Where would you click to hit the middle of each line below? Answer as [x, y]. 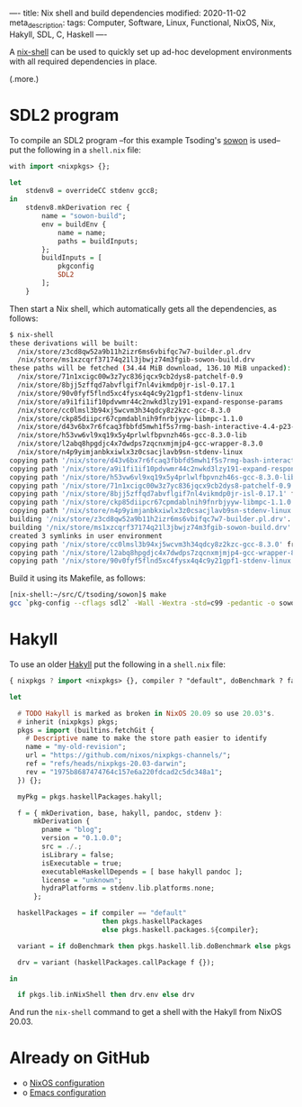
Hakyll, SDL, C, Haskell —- [58, 34]
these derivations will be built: [74, 343]
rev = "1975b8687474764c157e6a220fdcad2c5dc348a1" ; [124, 772]
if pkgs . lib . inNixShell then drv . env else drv [106, 995]
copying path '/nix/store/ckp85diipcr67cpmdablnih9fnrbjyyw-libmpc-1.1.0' [152, 503]
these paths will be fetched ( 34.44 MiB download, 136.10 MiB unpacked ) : [151, 369]
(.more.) [24, 78]
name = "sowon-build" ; [84, 216]
